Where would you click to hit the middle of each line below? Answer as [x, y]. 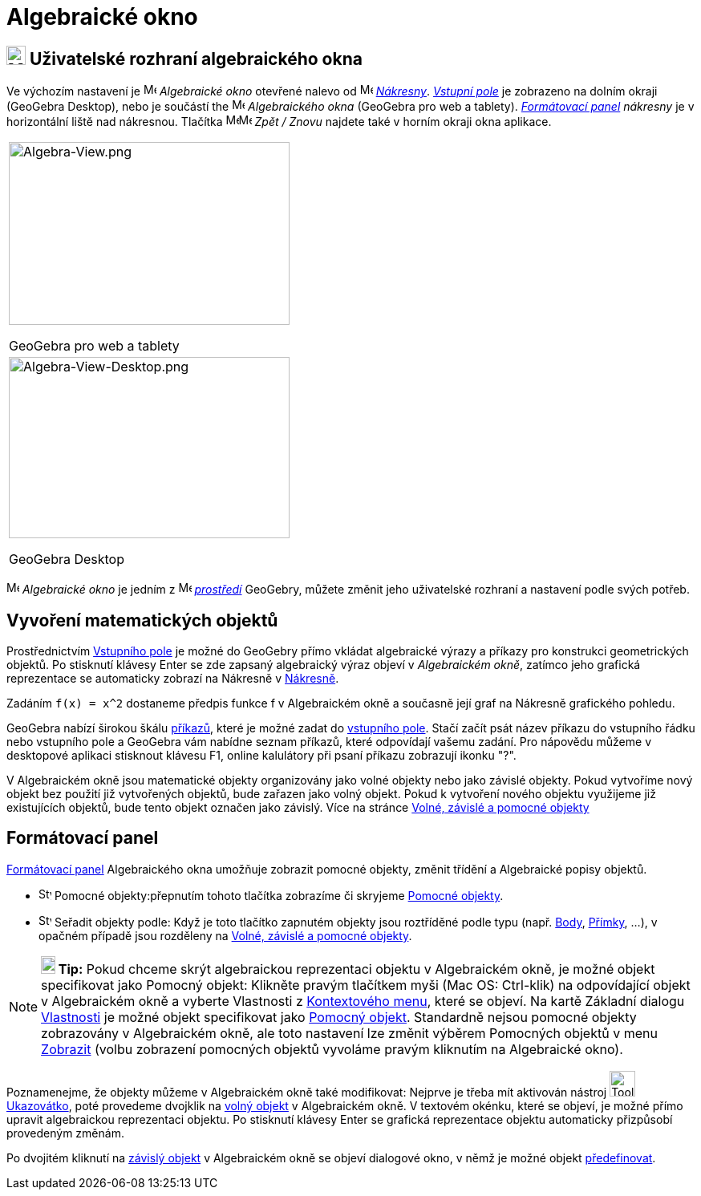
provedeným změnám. [65, 1133]
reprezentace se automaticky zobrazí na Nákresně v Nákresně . [173, 679]
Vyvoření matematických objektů [142, 620]
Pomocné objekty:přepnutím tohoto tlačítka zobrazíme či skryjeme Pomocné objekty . [279, 895]
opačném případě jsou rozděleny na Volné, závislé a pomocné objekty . [225, 935]
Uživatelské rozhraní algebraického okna [196, 59]
